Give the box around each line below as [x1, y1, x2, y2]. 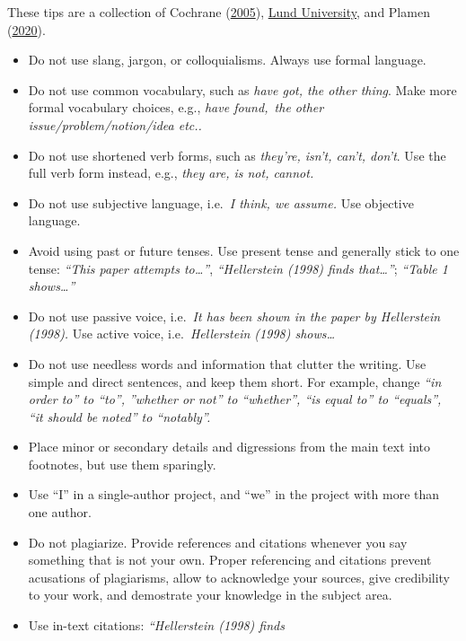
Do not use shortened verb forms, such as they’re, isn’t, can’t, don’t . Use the [28, 145, 446, 164]
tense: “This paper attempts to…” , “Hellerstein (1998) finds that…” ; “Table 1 [28, 259, 448, 277]
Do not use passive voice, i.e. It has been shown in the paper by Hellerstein [28, 306, 441, 325]
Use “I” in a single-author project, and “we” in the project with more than [28, 485, 440, 504]
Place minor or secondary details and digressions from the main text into [28, 437, 431, 456]
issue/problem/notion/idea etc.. [28, 115, 202, 134]
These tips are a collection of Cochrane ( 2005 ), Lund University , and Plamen [7, 3, 430, 21]
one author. [28, 503, 92, 522]
